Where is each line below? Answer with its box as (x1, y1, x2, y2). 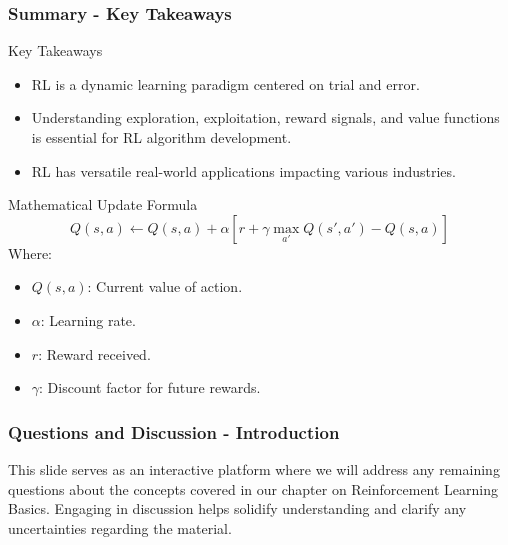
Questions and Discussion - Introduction (8, 419, 340, 444)
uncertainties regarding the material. (8, 517, 232, 538)
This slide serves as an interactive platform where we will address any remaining (8, 458, 500, 479)
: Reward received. (38, 343, 151, 364)
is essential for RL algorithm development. (31, 127, 292, 147)
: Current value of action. (87, 276, 243, 297)
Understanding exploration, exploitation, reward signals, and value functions (31, 107, 500, 128)
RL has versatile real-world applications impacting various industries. (31, 160, 456, 181)
